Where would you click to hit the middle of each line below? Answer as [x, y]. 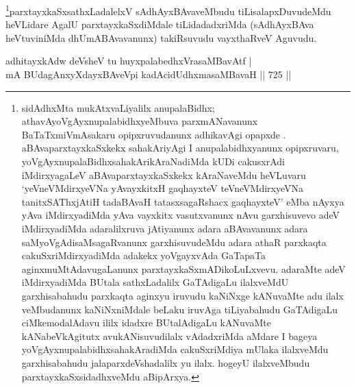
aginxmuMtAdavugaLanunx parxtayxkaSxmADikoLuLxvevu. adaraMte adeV [183, 268]
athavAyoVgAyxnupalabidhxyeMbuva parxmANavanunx [140, 121]
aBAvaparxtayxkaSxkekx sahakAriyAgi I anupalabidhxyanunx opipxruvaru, [180, 148]
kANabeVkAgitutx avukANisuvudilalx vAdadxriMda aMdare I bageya [169, 336]
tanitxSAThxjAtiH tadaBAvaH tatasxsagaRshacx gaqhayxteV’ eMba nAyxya [183, 201]
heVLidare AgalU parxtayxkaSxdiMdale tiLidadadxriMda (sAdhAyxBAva [160, 24]
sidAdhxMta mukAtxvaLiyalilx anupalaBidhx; [118, 107]
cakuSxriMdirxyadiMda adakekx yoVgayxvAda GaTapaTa [143, 255]
